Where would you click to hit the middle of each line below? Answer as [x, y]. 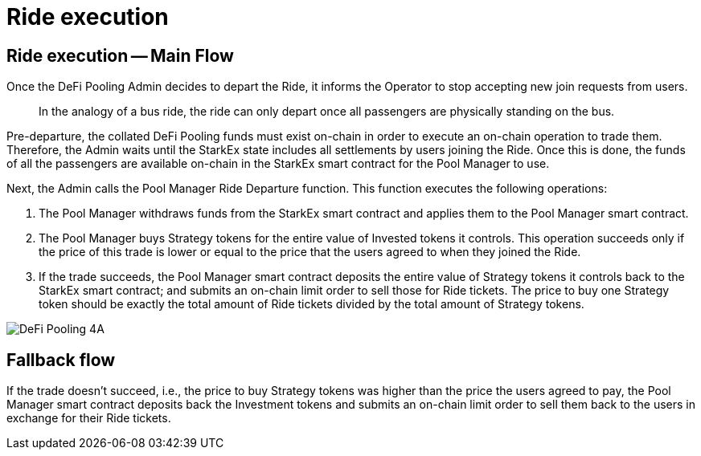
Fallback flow [61, 360]
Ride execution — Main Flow [120, 55]
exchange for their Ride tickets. [89, 418]
